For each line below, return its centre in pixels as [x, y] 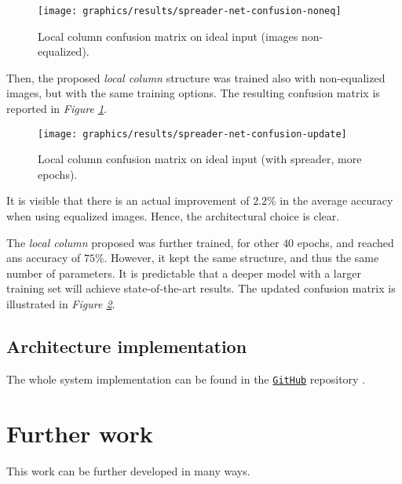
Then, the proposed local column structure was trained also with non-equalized [196, 77]
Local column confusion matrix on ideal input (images [168, 36]
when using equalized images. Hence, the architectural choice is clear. [173, 216]
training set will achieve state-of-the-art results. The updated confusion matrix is [201, 288]
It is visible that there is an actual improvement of [128, 200]
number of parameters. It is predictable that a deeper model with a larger [184, 273]
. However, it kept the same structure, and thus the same [241, 258]
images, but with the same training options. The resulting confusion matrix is [193, 93]
